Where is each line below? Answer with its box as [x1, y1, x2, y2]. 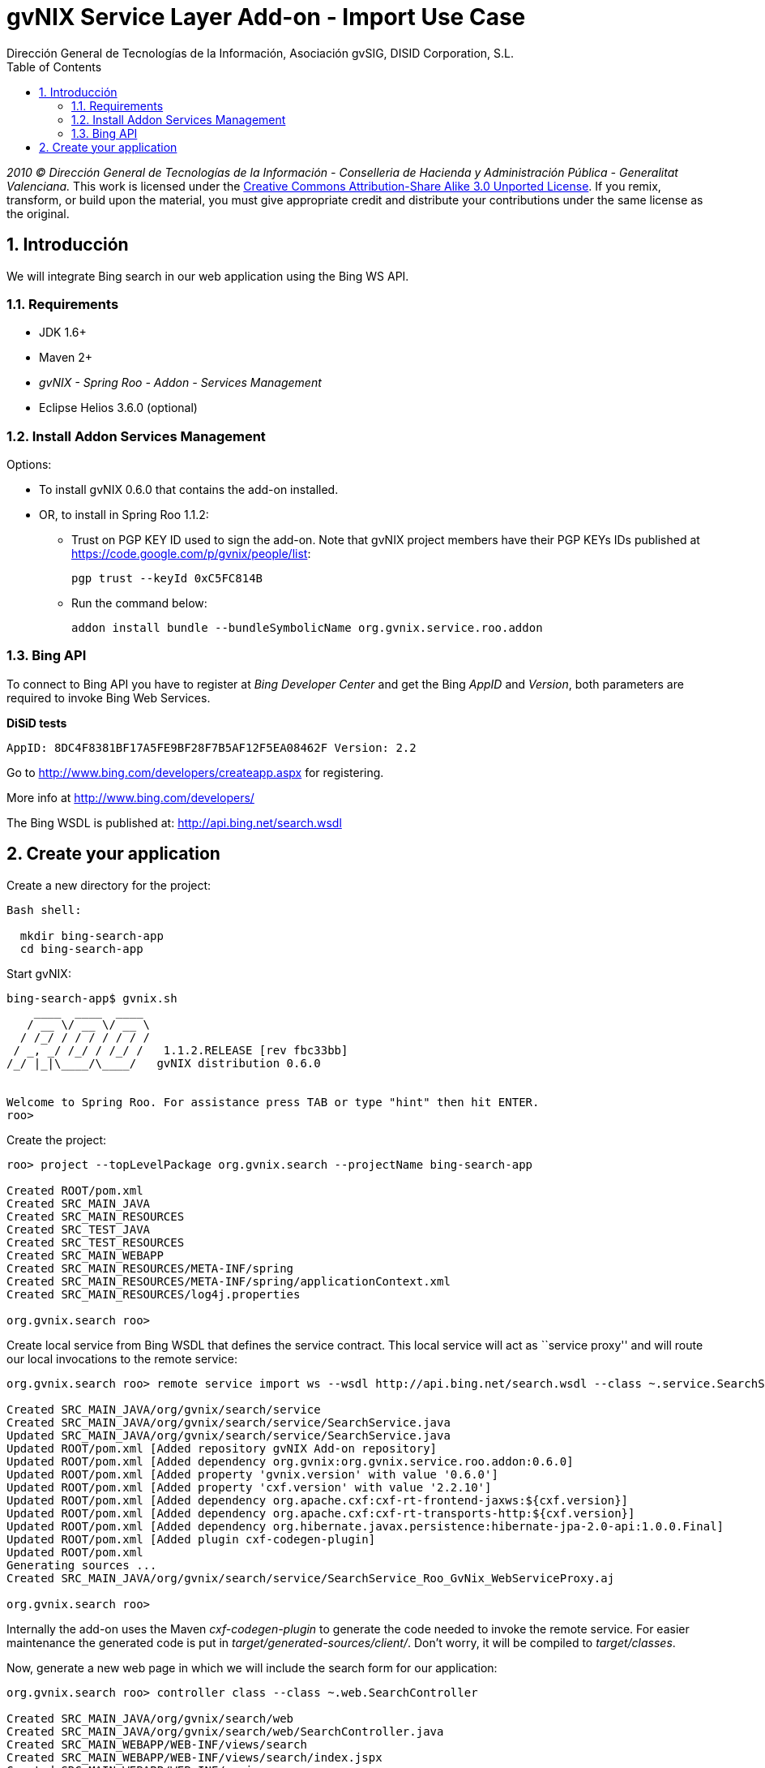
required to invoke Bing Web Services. [6, 690, 211, 705]
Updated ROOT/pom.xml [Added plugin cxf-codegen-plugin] [6, 1532, 376, 1546]
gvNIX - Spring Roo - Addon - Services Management [39, 375, 322, 390]
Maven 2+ [39, 350, 93, 365]
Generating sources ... [6, 1558, 157, 1572]
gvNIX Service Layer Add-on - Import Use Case [6, 3, 526, 31]
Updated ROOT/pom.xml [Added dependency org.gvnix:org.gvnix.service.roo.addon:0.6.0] [6, 1454, 574, 1468]
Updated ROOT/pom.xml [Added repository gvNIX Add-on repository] [6, 1441, 438, 1455]
